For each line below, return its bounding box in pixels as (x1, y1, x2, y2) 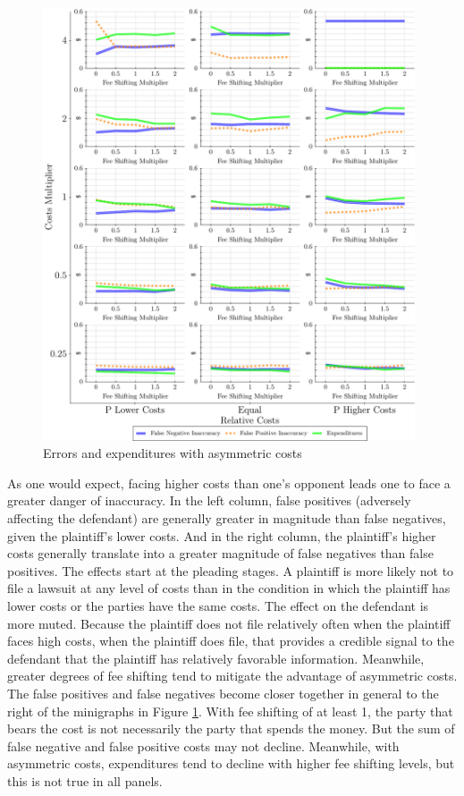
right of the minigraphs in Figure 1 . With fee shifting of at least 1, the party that (7, 701, 453, 720)
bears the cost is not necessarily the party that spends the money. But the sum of (7, 719, 455, 738)
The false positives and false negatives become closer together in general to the (7, 683, 439, 702)
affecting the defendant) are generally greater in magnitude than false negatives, (7, 508, 446, 527)
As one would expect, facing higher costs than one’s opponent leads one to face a (7, 473, 451, 492)
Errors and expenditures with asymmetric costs (43, 444, 302, 462)
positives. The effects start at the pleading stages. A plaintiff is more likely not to (7, 561, 454, 580)
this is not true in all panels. (7, 771, 163, 790)
